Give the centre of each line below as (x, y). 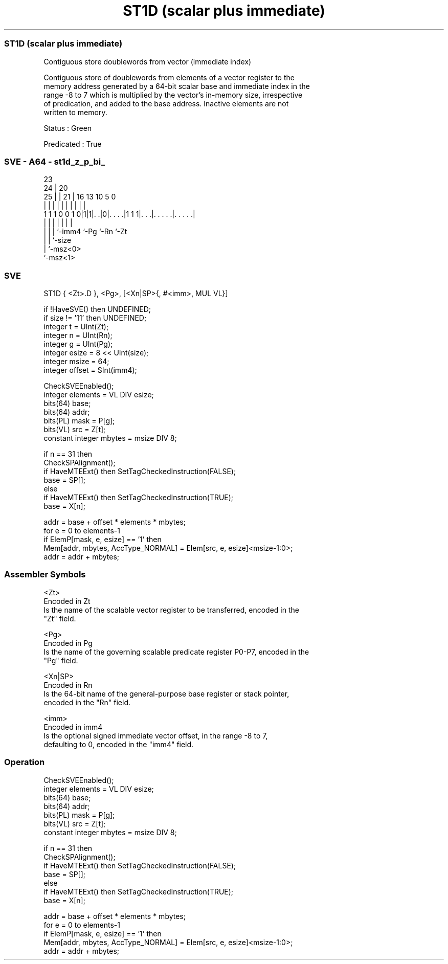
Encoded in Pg (68, 643)
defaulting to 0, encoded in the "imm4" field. (119, 744)
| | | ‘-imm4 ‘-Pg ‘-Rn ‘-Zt (85, 232)
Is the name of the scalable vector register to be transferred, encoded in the (171, 610)
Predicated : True (73, 144)
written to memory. (75, 112)
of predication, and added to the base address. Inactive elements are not (166, 103)
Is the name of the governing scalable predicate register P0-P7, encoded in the (176, 652)
